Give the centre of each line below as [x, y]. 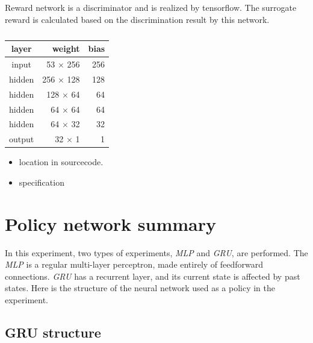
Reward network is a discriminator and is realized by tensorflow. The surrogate [151, 7]
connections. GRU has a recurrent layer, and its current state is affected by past [153, 276]
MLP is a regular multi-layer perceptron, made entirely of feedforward [134, 264]
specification [42, 182]
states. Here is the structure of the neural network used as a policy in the [140, 288]
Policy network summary [111, 223]
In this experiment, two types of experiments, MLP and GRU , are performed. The [156, 252]
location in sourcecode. [61, 162]
